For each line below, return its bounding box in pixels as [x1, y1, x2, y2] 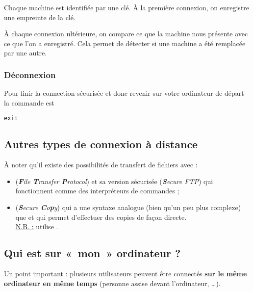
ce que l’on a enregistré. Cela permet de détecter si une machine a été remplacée [4, 38, 246, 48]
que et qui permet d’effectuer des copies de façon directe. [15, 212, 187, 222]
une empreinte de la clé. [4, 12, 76, 22]
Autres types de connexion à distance [4, 136, 198, 152]
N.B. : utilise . [15, 221, 58, 232]
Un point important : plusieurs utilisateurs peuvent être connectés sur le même [4, 268, 247, 278]
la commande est [4, 97, 54, 107]
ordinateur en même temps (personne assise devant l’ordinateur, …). [4, 278, 221, 288]
